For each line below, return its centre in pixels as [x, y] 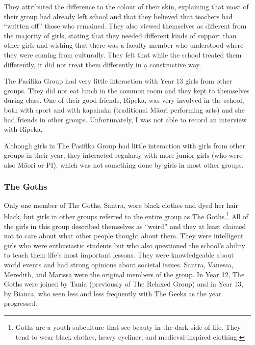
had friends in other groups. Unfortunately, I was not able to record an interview [125, 119]
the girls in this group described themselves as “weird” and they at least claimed [125, 226]
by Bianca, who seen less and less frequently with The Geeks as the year [113, 293]
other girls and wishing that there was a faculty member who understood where [124, 45]
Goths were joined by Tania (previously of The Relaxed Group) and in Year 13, [124, 284]
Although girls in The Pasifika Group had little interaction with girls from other [125, 145]
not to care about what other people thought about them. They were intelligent [124, 236]
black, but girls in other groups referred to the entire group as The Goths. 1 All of [126, 216]
